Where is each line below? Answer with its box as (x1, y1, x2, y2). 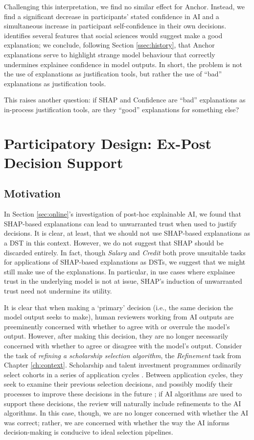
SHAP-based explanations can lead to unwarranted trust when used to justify (4, 218, 237, 228)
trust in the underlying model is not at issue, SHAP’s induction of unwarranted (4, 276, 242, 286)
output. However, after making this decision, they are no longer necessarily (4, 331, 229, 341)
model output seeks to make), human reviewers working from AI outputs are (4, 312, 234, 322)
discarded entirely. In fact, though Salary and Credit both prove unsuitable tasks (4, 247, 246, 257)
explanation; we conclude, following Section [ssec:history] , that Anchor (4, 40, 215, 50)
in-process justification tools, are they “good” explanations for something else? (4, 104, 239, 114)
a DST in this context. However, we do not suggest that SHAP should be (4, 238, 224, 248)
